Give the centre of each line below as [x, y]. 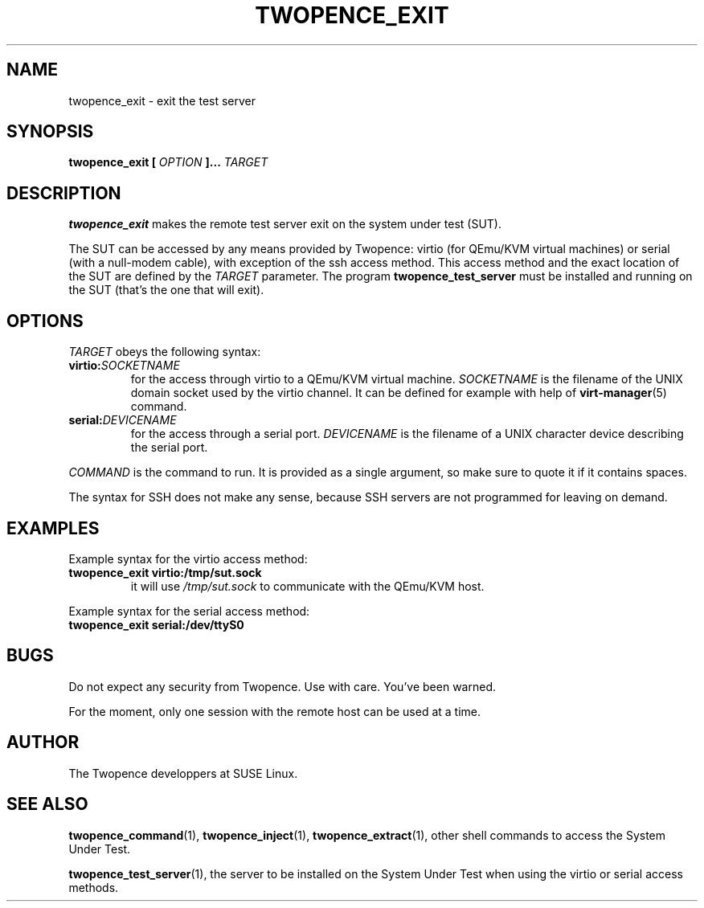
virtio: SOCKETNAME [124, 366]
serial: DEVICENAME [123, 420]
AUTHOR [43, 742]
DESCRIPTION [64, 193]
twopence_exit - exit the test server [162, 100]
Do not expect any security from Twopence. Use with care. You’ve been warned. [282, 686]
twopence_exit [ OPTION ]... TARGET [168, 162]
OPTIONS [45, 321]
